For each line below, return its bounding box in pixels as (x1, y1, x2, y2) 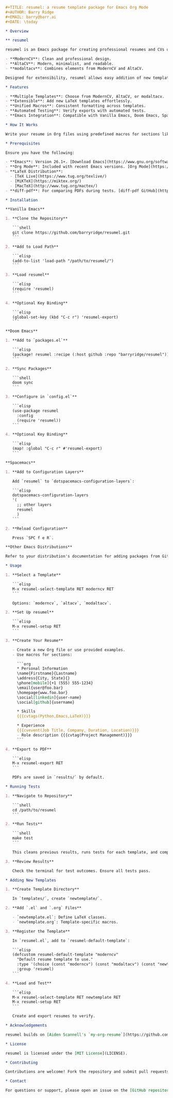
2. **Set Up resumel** (5, 610, 54, 615)
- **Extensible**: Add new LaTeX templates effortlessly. (5, 98, 132, 104)
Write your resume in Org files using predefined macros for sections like (5, 131, 171, 136)
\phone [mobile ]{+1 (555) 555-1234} (16, 681, 94, 686)
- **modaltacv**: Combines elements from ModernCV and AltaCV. (5, 66, 144, 71)
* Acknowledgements (5, 1023, 47, 1028)
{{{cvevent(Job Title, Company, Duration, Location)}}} (16, 728, 140, 733)
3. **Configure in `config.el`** (5, 394, 77, 399)
